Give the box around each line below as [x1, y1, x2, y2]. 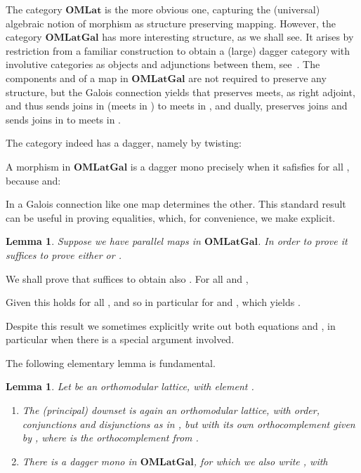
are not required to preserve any [188, 70, 327, 85]
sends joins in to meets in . [6, 112, 122, 126]
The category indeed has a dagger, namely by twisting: [6, 135, 242, 150]
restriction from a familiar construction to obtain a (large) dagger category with [6, 43, 350, 58]
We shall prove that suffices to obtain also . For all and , [6, 271, 249, 286]
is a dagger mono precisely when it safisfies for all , [130, 159, 350, 173]
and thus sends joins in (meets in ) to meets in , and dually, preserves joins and [6, 98, 348, 113]
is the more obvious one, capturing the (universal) [105, 2, 320, 16]
